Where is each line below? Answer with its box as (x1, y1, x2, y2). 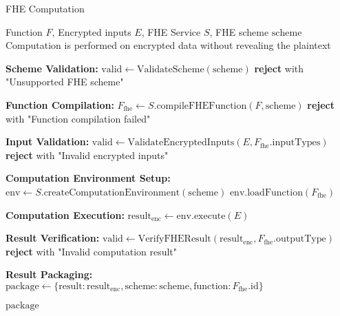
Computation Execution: (6, 207, 125, 222)
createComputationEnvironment (43, 187, 180, 198)
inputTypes (272, 138, 321, 148)
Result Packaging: (6, 267, 93, 282)
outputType (276, 234, 326, 244)
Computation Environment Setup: (6, 171, 171, 185)
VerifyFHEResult (138, 234, 211, 244)
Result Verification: (6, 231, 100, 245)
